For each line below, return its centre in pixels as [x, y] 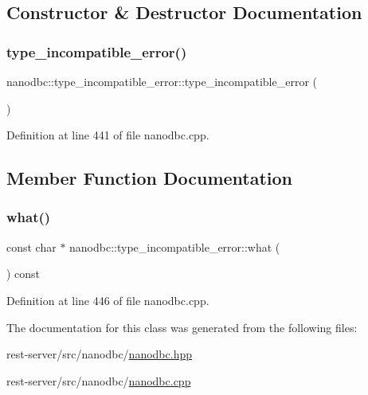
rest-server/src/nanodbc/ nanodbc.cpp [99, 380]
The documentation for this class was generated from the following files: [182, 327]
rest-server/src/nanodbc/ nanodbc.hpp [99, 354]
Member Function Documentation [150, 178]
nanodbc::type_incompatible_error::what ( [175, 246]
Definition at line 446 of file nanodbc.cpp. [108, 300]
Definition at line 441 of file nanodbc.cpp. [108, 135]
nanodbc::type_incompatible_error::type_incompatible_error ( [162, 81]
